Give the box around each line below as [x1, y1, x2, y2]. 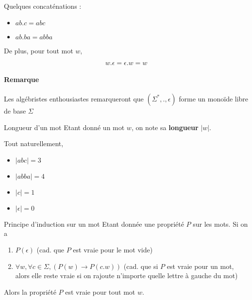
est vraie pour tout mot [65, 286, 135, 297]
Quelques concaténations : [4, 1, 82, 11]
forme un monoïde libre [179, 93, 249, 103]
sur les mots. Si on [193, 218, 248, 229]
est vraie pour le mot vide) [73, 244, 153, 254]
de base [4, 105, 26, 116]
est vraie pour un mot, [167, 261, 234, 271]
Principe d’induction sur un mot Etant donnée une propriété [4, 218, 184, 229]
